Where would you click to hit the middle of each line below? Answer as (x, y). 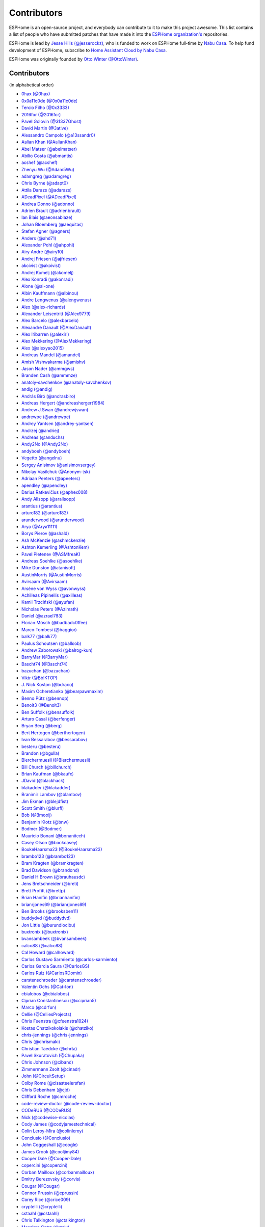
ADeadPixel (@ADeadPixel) (49, 197)
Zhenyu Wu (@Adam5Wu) (48, 169)
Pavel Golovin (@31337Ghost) (52, 121)
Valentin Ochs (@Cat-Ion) (47, 987)
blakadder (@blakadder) (46, 787)
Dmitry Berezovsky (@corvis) (51, 1179)
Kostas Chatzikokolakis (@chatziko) (57, 1028)
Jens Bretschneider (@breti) (50, 884)
